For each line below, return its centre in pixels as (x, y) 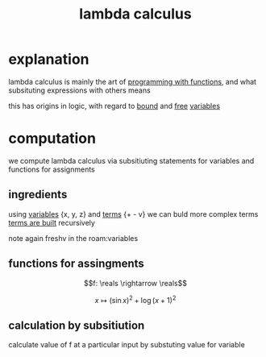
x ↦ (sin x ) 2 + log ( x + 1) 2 (135, 299)
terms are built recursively (52, 222)
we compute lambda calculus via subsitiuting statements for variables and (131, 160)
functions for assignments (52, 169)
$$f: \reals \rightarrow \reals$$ (135, 283)
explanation (49, 59)
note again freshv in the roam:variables (73, 238)
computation (52, 139)
